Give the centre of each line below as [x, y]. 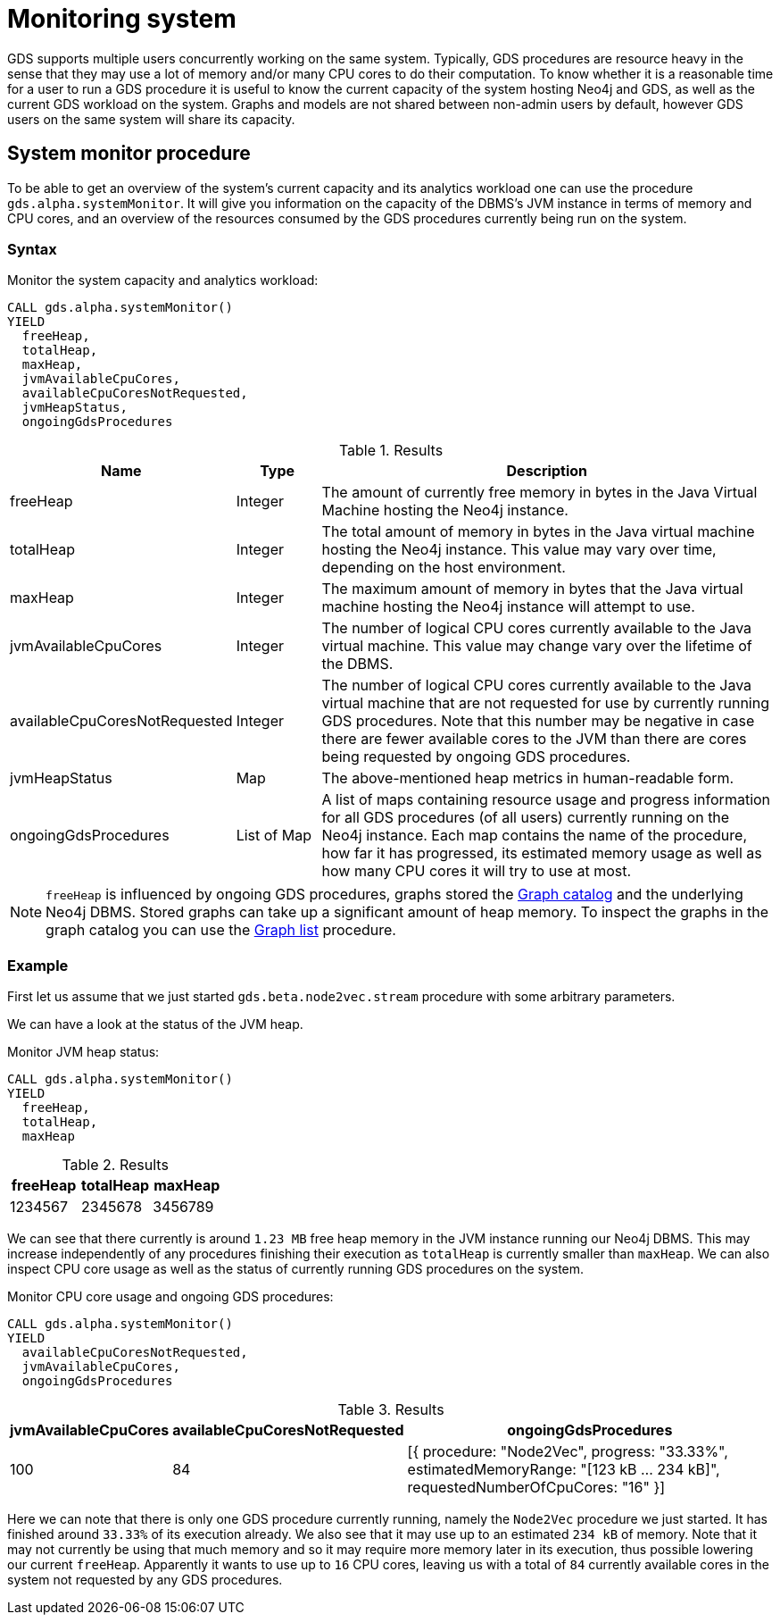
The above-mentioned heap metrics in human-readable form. [528, 778]
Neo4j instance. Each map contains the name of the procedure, [535, 836]
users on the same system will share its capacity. [151, 119]
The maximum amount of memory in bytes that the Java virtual [532, 589]
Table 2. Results [115, 1165]
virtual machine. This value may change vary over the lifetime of [537, 646]
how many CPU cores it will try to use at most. [477, 871]
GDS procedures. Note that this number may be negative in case [538, 721]
